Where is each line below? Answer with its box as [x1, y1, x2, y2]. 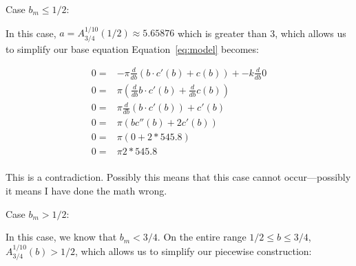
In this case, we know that [6, 230, 117, 244]
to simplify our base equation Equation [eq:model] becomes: [6, 41, 259, 56]
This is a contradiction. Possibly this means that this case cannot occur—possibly [6, 170, 351, 184]
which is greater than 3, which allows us [177, 25, 346, 40]
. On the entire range [157, 230, 247, 244]
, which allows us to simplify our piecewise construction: [75, 243, 312, 258]
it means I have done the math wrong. [6, 183, 167, 197]
